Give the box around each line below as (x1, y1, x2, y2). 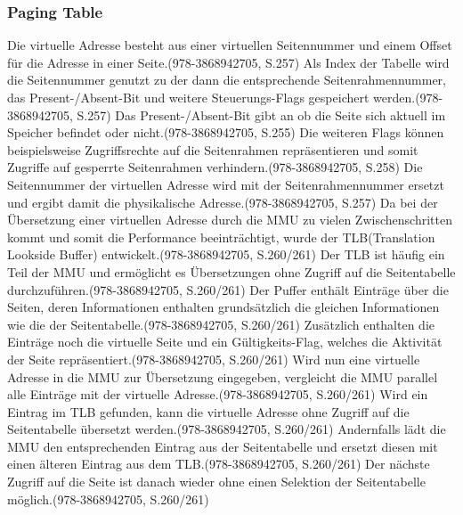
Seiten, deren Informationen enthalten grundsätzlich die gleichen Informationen (7, 298, 440, 316)
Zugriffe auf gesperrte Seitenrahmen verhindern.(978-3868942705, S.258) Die (7, 158, 423, 176)
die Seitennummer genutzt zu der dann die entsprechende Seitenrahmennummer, (7, 70, 446, 89)
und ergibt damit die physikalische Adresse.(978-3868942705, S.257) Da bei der (7, 192, 438, 211)
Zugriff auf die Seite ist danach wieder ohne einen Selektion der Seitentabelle (7, 472, 426, 491)
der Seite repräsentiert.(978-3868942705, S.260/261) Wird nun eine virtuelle (7, 349, 420, 368)
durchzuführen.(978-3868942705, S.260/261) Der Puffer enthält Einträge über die (7, 280, 449, 298)
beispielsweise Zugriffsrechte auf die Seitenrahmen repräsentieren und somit (7, 140, 418, 159)
